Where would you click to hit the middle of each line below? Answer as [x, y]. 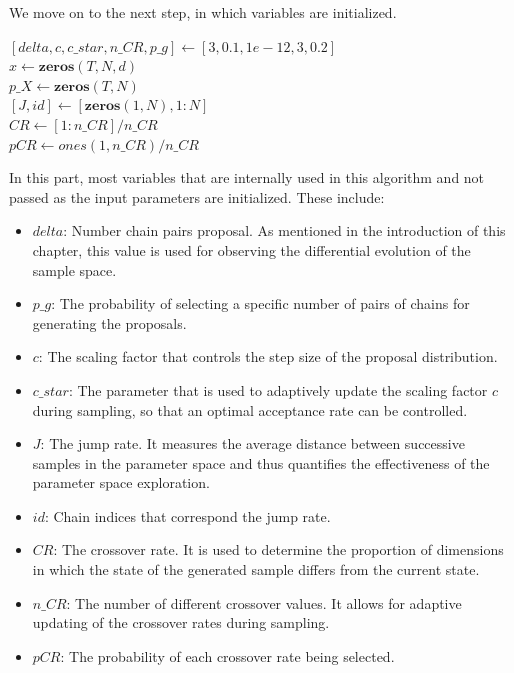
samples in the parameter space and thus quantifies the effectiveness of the [261, 462]
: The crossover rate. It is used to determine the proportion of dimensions [278, 549]
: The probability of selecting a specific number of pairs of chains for [260, 303]
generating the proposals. [109, 322]
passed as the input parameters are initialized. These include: [197, 196]
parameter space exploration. [121, 482]
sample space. [74, 269]
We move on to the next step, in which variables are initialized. [203, 12]
